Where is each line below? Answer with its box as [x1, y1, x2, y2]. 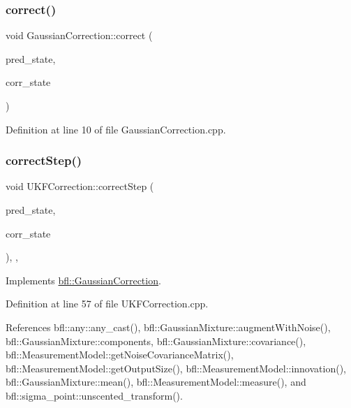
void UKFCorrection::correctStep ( [6, 179, 154, 194]
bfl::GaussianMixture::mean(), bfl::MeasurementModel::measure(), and [6, 374, 306, 389]
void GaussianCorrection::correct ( [6, 28, 153, 43]
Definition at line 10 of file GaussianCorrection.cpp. [6, 122, 226, 136]
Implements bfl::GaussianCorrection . [6, 272, 161, 287]
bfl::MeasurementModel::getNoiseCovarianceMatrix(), [6, 347, 234, 362]
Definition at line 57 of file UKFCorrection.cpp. [6, 296, 209, 311]
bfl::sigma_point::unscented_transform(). [6, 388, 183, 402]
